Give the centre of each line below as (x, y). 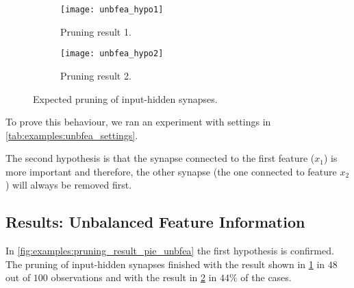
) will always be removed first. (69, 185)
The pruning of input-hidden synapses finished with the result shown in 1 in (165, 264)
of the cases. (266, 277)
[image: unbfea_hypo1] (112, 10)
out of (18, 277)
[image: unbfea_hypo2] (112, 54)
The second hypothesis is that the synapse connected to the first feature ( (160, 158)
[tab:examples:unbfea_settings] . (72, 135)
